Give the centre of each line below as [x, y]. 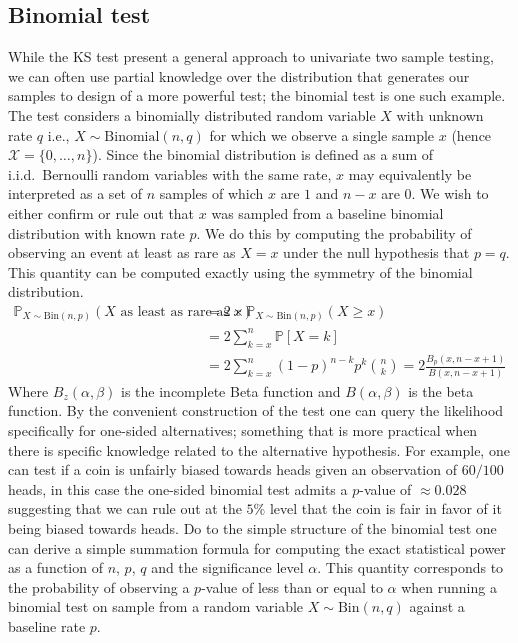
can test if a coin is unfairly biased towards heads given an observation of [232, 469]
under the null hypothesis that [376, 252]
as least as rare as [174, 311]
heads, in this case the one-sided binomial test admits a [178, 488]
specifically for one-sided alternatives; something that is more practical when [243, 429]
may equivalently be [410, 173]
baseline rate [47, 625]
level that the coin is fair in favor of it [385, 508]
